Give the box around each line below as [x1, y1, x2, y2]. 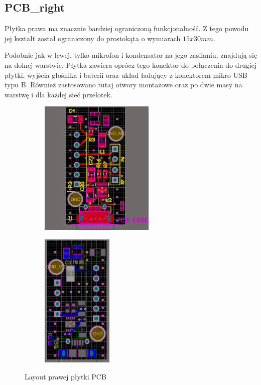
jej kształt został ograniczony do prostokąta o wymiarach [5, 33, 181, 43]
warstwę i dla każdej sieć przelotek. [5, 89, 112, 99]
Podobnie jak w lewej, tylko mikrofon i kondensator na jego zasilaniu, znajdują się [5, 50, 257, 60]
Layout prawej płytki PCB [25, 371, 106, 381]
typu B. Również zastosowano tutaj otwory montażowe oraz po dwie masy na [5, 79, 242, 90]
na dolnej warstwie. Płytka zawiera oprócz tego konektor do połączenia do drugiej [5, 59, 257, 70]
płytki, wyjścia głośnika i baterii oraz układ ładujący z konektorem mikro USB [5, 69, 247, 80]
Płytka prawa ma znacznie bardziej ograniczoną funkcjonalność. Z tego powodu [5, 23, 249, 34]
